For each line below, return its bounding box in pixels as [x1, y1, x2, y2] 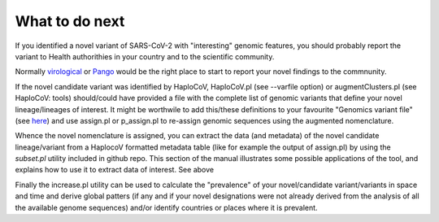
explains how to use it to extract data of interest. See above [15, 165, 215, 175]
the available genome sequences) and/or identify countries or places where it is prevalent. [15, 202, 318, 212]
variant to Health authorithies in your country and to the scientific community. [15, 51, 275, 61]
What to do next [15, 12, 125, 30]
